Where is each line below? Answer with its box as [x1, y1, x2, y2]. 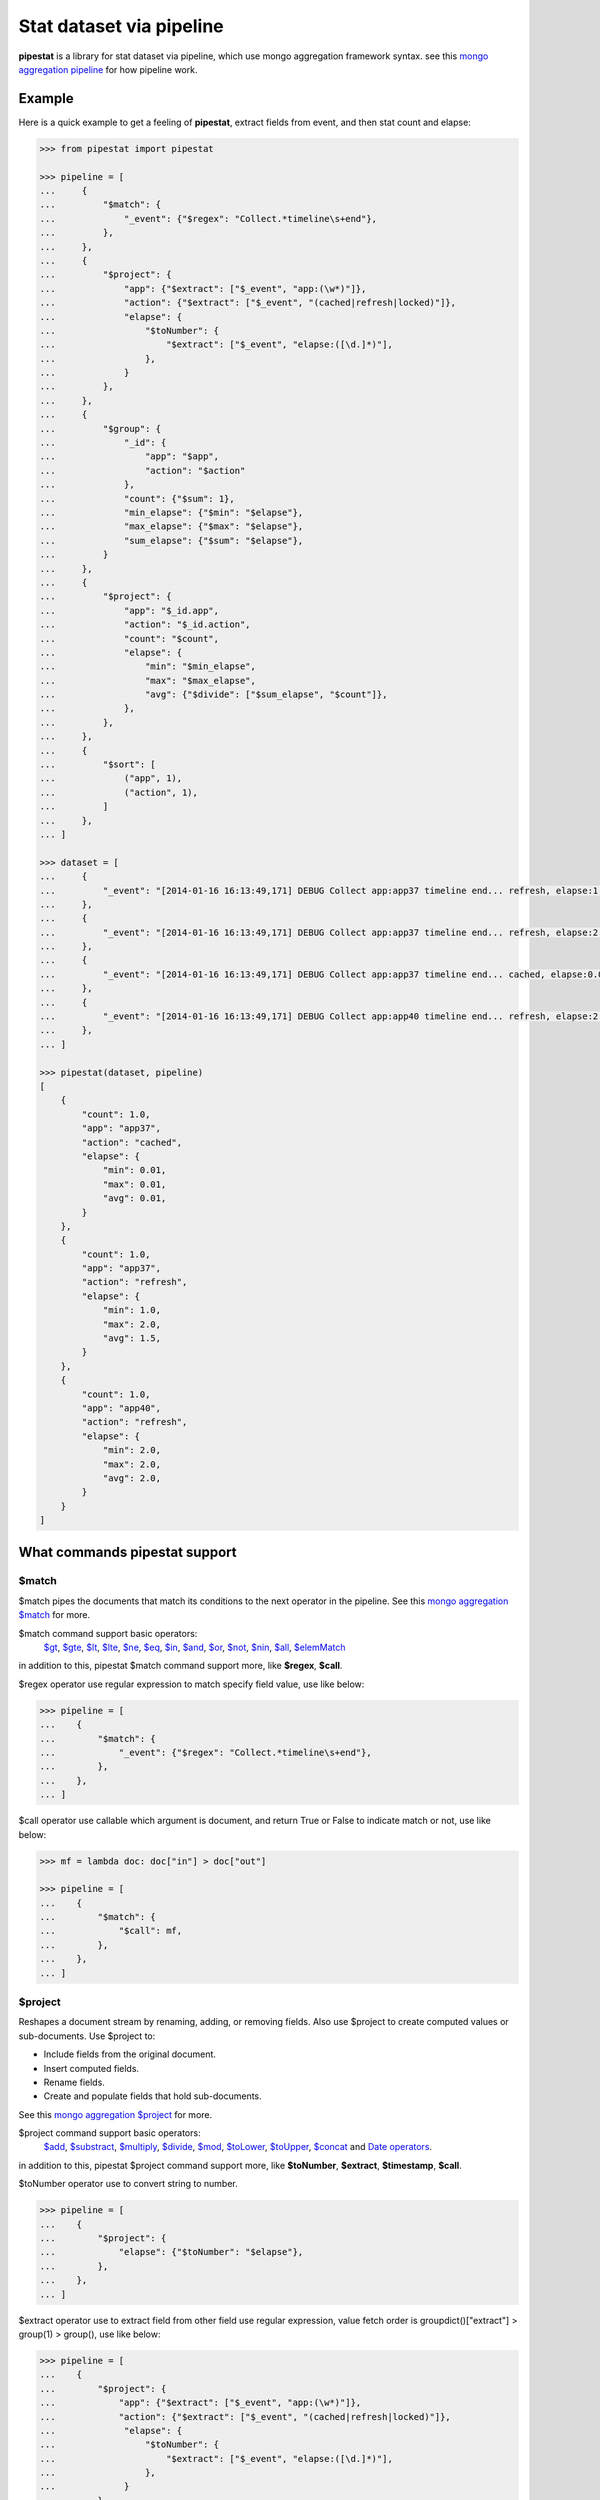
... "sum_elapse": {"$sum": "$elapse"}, [39, 535, 304, 546]
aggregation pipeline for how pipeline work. [18, 63, 198, 75]
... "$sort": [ [39, 759, 157, 770]
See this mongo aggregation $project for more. [18, 2108, 213, 2120]
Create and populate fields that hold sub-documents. [43, 2090, 262, 2102]
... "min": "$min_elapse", [39, 661, 257, 672]
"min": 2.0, [102, 1445, 162, 1456]
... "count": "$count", [39, 633, 220, 644]
